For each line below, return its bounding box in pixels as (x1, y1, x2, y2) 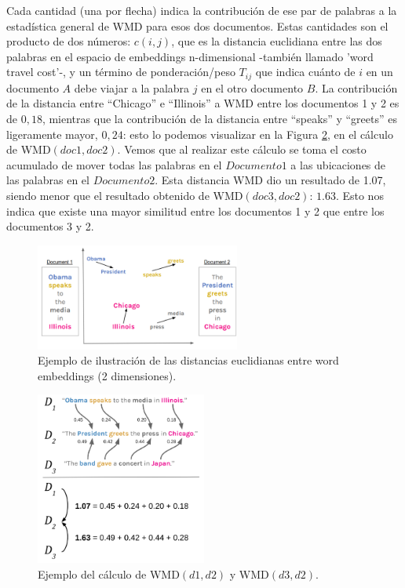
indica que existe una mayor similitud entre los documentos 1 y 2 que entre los (6, 202, 385, 219)
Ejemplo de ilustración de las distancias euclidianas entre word (38, 352, 339, 368)
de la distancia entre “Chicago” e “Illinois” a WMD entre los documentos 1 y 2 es (6, 95, 400, 111)
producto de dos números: (6, 33, 131, 49)
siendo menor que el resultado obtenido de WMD (6, 187, 243, 203)
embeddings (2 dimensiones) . (38, 367, 177, 383)
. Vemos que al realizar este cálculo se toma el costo (117, 141, 367, 158)
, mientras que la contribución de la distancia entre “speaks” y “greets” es (42, 111, 397, 127)
